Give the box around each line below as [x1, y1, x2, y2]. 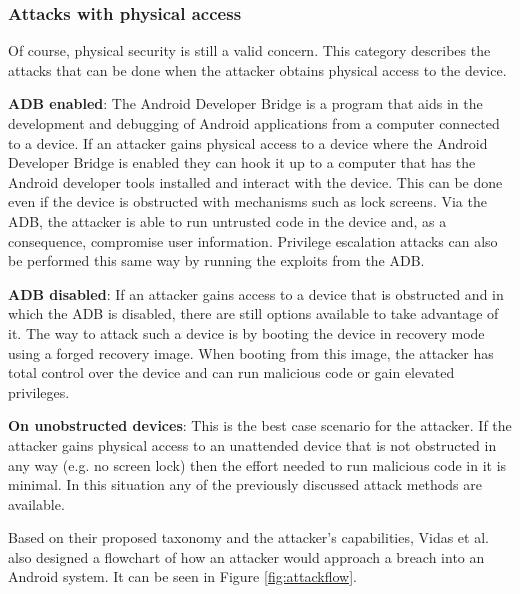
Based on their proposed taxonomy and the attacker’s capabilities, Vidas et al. [8, 527, 489, 548]
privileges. [8, 381, 70, 402]
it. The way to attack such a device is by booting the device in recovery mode [8, 322, 485, 343]
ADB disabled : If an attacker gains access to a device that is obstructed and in [8, 283, 504, 304]
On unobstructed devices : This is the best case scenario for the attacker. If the [8, 415, 512, 436]
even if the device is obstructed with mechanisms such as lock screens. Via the [8, 191, 487, 212]
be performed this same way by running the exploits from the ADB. [8, 250, 425, 271]
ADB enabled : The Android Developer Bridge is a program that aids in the [8, 93, 483, 114]
